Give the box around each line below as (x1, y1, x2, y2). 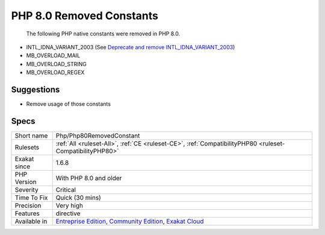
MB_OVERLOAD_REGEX (26, 69, 85, 76)
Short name (14, 131, 48, 139)
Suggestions (11, 84, 60, 94)
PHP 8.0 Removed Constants (11, 9, 159, 22)
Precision (14, 201, 42, 210)
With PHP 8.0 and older (55, 174, 122, 182)
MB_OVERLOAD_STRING (26, 60, 87, 67)
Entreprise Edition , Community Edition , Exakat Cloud (55, 217, 204, 225)
